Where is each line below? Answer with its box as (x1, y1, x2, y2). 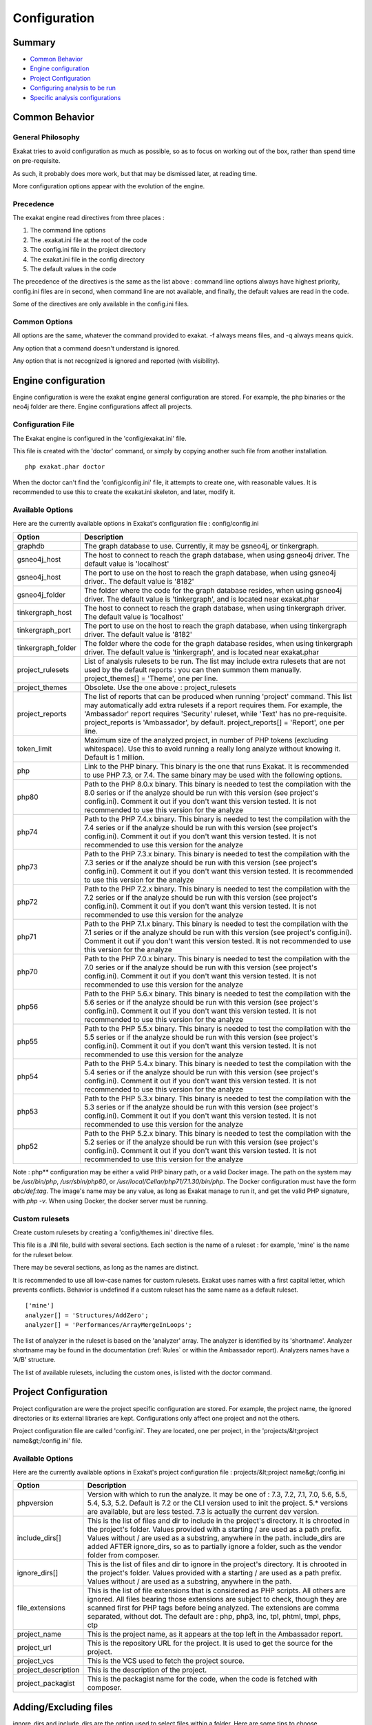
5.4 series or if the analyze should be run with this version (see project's (83, 1067, 319, 1076)
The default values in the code (30, 265, 116, 273)
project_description (17, 1665, 80, 1675)
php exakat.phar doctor (25, 463, 105, 471)
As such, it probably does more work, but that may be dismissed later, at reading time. (12, 169, 258, 177)
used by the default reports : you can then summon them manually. (83, 664, 302, 674)
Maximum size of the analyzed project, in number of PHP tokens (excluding (83, 735, 329, 745)
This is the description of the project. (87, 1665, 207, 1675)
